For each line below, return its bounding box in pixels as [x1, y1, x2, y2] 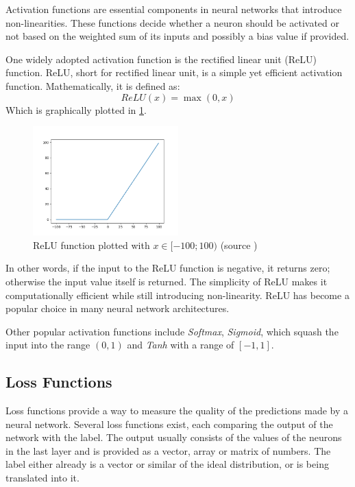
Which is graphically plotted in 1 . [5, 102, 147, 117]
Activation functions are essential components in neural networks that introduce [5, 2, 342, 16]
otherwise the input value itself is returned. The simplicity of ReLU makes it [5, 274, 328, 288]
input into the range [5, 337, 90, 352]
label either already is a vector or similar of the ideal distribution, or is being [5, 457, 329, 471]
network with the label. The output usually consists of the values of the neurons [5, 430, 342, 444]
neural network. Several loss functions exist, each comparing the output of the [5, 416, 333, 431]
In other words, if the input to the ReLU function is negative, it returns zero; [5, 261, 330, 275]
